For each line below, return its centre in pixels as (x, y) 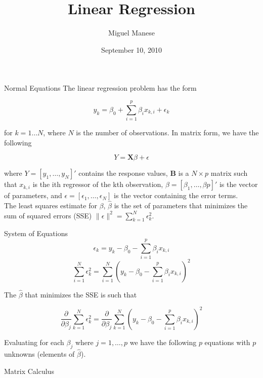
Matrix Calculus (29, 371)
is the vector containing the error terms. (176, 195)
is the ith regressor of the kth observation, (98, 184)
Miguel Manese (131, 33)
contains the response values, (123, 173)
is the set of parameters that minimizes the (181, 205)
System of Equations (36, 233)
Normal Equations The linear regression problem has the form (100, 88)
